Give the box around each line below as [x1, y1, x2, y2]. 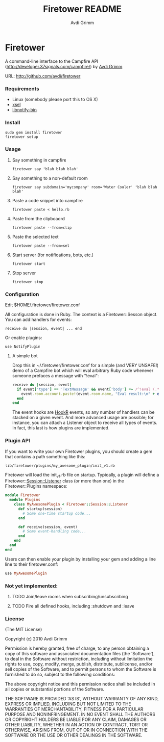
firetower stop [12, 279, 44, 284]
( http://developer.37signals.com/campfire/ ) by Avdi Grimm [5, 63, 122, 69]
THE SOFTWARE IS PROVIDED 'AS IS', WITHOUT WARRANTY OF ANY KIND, [5, 696, 159, 702]
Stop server [12, 270, 36, 276]
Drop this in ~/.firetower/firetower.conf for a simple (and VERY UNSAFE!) [12, 362, 159, 368]
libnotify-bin [12, 106, 37, 112]
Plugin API [5, 437, 30, 444]
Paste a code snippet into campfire [12, 197, 83, 203]
